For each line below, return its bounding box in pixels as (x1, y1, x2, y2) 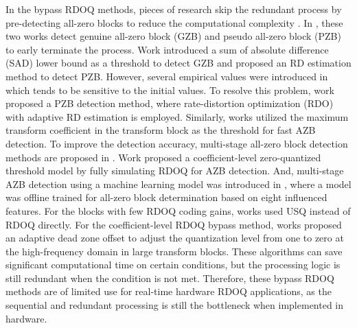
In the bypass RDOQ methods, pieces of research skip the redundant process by (5, 2, 342, 16)
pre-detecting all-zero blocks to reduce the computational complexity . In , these (5, 15, 343, 30)
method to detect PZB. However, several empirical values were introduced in (5, 69, 328, 83)
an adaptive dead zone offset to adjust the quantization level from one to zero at (5, 231, 344, 245)
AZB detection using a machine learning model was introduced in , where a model (5, 176, 352, 191)
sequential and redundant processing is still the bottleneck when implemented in (5, 298, 344, 312)
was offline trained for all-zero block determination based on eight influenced (5, 190, 327, 204)
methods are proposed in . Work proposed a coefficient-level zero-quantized (5, 150, 321, 164)
